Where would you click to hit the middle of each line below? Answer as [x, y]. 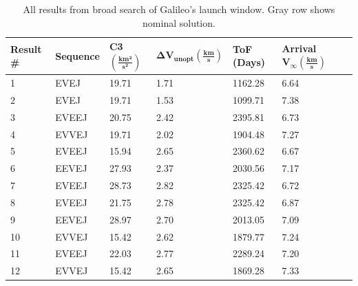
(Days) [249, 62]
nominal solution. [179, 22]
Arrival [299, 48]
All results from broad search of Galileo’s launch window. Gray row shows [179, 9]
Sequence [77, 55]
